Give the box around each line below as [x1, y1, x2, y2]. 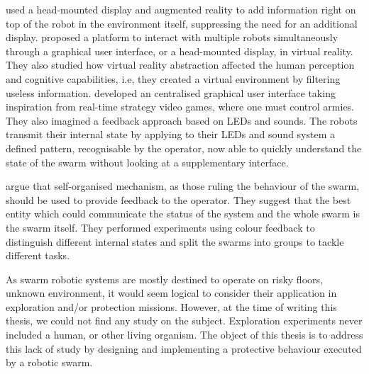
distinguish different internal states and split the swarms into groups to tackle [6, 234, 344, 249]
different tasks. [6, 248, 70, 263]
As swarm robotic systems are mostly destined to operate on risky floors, [6, 271, 323, 286]
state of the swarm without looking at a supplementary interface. [6, 154, 289, 169]
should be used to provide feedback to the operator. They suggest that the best [6, 192, 351, 207]
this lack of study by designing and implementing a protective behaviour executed [6, 341, 362, 356]
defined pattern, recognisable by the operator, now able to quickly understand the [6, 140, 362, 155]
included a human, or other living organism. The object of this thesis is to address [6, 327, 363, 342]
